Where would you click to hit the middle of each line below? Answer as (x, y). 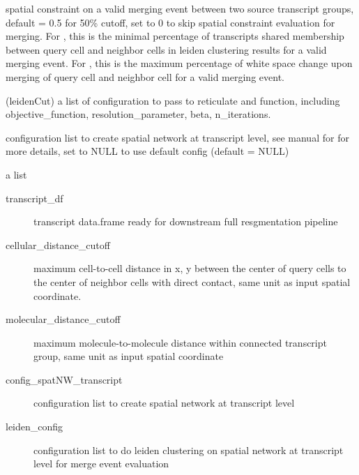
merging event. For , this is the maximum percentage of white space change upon (179, 63)
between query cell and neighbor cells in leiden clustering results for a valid (166, 49)
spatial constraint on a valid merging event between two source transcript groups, (180, 8)
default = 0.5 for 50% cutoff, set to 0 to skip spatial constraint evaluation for (170, 22)
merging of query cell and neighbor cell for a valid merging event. (145, 76)
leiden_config (35, 427)
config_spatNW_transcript (64, 379)
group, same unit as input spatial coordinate (129, 356)
